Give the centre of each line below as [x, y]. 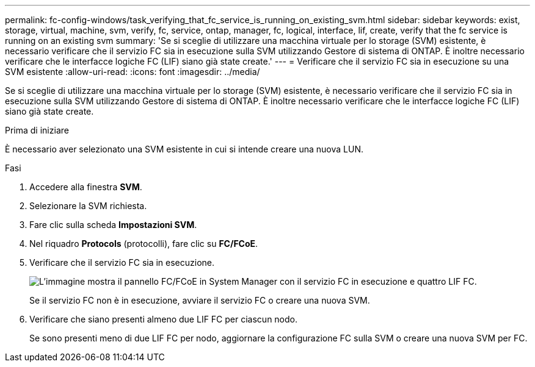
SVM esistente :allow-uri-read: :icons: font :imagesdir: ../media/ [133, 72]
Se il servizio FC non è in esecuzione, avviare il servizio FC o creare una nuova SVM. [200, 300]
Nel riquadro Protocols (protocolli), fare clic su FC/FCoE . [144, 244]
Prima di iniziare [37, 130]
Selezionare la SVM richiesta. [88, 206]
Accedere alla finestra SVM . [86, 187]
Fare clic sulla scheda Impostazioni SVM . [113, 225]
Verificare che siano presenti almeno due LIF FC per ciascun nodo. [164, 319]
